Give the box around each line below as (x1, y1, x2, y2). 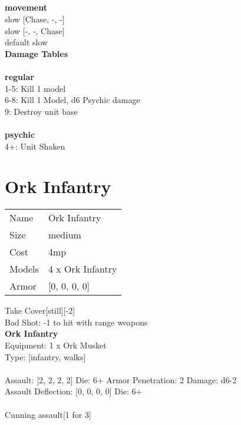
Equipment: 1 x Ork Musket (5, 339, 107, 351)
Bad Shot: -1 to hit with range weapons (5, 316, 148, 328)
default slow (5, 36, 48, 48)
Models (9, 262, 39, 276)
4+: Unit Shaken (5, 140, 65, 152)
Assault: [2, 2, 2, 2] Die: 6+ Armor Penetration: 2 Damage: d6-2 (5, 373, 237, 386)
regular (5, 70, 34, 82)
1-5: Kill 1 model (5, 82, 66, 94)
